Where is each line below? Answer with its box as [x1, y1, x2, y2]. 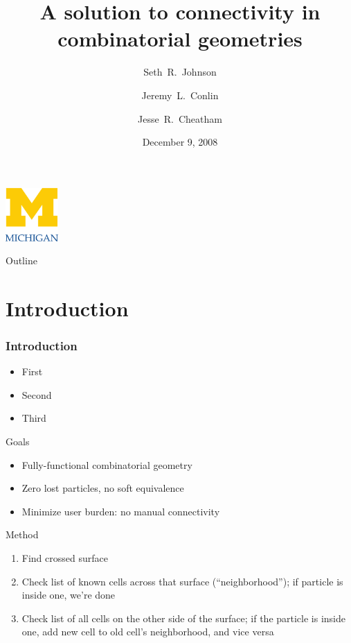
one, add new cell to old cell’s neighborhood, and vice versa [21, 624, 274, 639]
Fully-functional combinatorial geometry [21, 457, 192, 472]
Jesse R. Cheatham [138, 111, 222, 126]
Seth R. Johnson [143, 65, 217, 79]
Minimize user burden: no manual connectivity [21, 504, 220, 518]
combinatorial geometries [57, 24, 303, 53]
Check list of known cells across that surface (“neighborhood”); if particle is [21, 574, 343, 588]
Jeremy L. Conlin [141, 87, 219, 102]
